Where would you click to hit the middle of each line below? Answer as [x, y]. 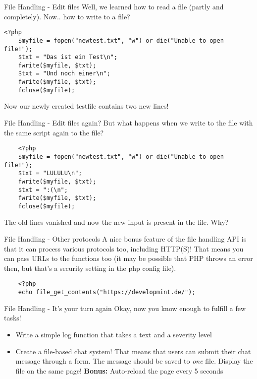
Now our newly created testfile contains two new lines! [86, 106]
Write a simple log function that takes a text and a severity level [114, 334]
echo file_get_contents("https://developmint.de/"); [107, 292]
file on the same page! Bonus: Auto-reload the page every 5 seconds [119, 370]
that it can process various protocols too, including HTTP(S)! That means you [124, 248]
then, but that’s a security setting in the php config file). [90, 268]
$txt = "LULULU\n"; [50, 173]
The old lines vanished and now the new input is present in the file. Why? [116, 222]
